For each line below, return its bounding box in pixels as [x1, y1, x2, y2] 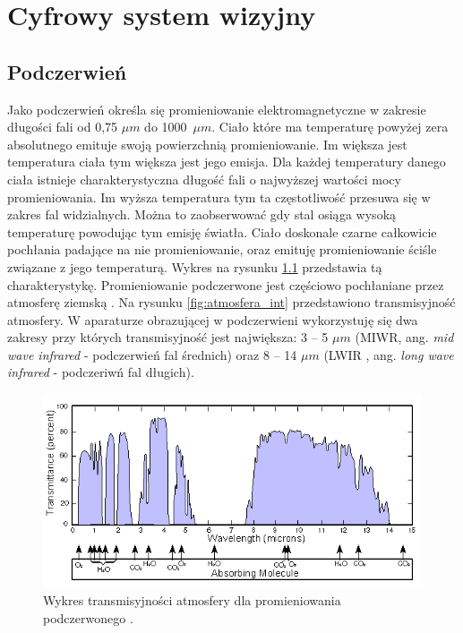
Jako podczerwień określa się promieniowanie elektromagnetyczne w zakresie [7, 99, 426, 118]
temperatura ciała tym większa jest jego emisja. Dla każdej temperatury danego [7, 152, 446, 171]
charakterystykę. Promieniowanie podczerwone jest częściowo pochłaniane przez [7, 275, 444, 294]
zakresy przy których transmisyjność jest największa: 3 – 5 [7, 328, 329, 346]
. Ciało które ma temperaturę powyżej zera [211, 117, 449, 136]
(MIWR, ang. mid [355, 328, 454, 346]
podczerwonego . [43, 608, 133, 627]
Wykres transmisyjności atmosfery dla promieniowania [43, 590, 341, 609]
